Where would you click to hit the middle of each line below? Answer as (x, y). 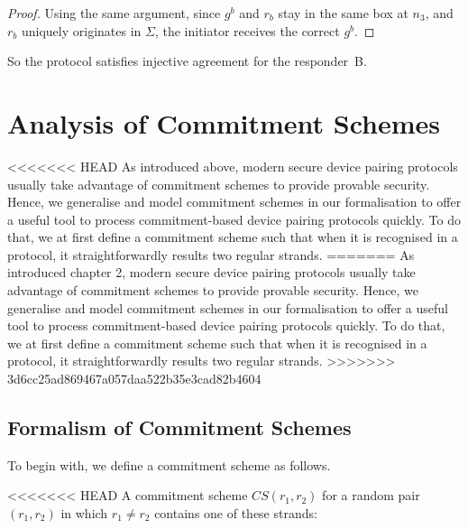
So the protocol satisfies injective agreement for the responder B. (187, 61)
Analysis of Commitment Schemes (224, 122)
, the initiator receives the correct (247, 30)
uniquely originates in (81, 30)
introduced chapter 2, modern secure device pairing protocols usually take (211, 272)
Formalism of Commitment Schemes (179, 427)
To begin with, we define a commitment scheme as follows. (169, 464)
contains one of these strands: (236, 513)
